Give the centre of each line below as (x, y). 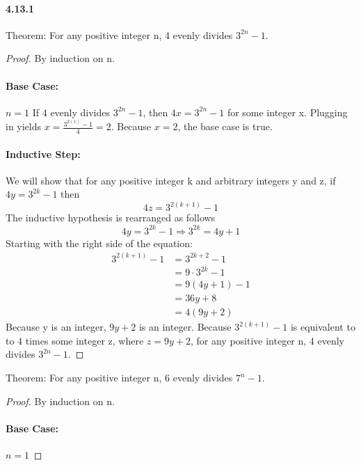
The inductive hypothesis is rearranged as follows (111, 218)
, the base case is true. (225, 126)
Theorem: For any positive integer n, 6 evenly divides (119, 378)
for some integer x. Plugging (287, 112)
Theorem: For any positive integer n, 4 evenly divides (119, 34)
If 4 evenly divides (71, 112)
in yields (24, 126)
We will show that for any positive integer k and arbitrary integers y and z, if (171, 180)
